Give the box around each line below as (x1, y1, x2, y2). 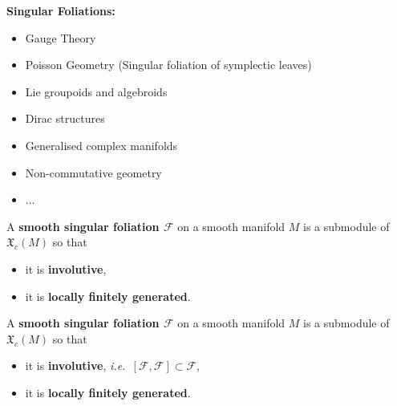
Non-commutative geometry (25, 164, 162, 181)
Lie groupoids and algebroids (25, 83, 168, 99)
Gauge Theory (25, 29, 96, 46)
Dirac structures (25, 110, 105, 127)
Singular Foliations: (6, 2, 115, 18)
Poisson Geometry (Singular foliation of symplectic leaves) (25, 56, 312, 73)
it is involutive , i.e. (25, 357, 126, 374)
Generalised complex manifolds (25, 136, 178, 153)
